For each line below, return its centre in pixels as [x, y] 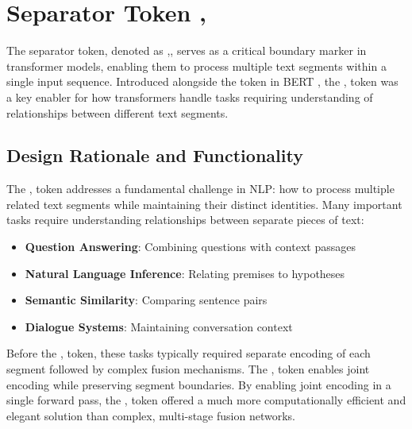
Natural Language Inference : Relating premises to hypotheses [185, 273]
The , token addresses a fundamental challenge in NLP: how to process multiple [200, 189]
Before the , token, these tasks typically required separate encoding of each [189, 353]
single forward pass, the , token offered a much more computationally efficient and [206, 400]
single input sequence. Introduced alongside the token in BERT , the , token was [202, 81]
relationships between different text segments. [117, 112]
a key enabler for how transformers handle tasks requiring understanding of [190, 97]
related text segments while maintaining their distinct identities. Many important [204, 204]
